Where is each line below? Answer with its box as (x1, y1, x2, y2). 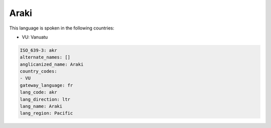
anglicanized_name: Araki (20, 61, 84, 67)
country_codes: (20, 68, 57, 74)
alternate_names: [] (20, 54, 70, 60)
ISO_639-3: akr (20, 47, 57, 53)
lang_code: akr (20, 89, 57, 95)
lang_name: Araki (20, 103, 63, 109)
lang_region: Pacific (20, 110, 73, 116)
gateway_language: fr (20, 82, 73, 88)
